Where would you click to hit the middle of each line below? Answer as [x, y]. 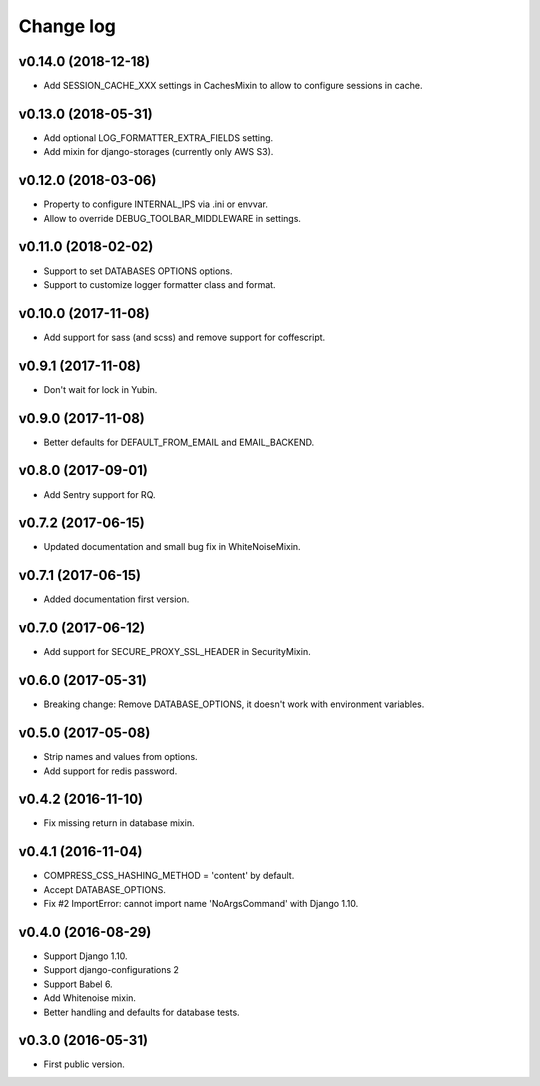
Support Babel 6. [78, 984]
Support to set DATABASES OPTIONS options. [138, 271]
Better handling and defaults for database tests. [141, 1012]
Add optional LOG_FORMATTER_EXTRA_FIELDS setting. [158, 137]
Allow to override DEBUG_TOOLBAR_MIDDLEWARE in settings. [172, 218]
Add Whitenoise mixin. [90, 998]
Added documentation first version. [116, 599]
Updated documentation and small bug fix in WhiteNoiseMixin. [172, 547]
